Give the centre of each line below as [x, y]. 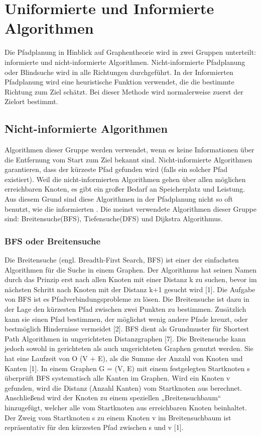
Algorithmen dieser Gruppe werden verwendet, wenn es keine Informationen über [129, 150]
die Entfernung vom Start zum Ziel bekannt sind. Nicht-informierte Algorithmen [128, 159]
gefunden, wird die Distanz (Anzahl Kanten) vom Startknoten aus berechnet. [123, 387]
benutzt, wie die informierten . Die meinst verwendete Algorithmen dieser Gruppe [130, 208]
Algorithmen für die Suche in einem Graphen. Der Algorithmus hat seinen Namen [130, 269]
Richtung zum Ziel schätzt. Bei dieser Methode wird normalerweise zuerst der [124, 91]
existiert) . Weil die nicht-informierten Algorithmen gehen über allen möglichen [125, 179]
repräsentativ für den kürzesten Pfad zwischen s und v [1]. [94, 427]
